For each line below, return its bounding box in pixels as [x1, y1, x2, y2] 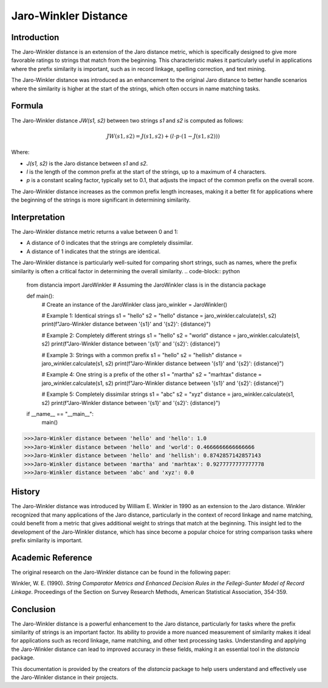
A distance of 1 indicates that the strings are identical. [26, 248, 161, 255]
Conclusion [11, 604, 56, 615]
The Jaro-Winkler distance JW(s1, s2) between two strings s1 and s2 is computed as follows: [11, 117, 244, 124]
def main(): [26, 292, 54, 300]
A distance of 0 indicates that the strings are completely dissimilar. [26, 239, 193, 247]
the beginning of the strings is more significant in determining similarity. [11, 196, 191, 203]
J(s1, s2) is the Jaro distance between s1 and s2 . [26, 160, 148, 167]
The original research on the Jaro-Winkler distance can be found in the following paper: [11, 568, 231, 576]
